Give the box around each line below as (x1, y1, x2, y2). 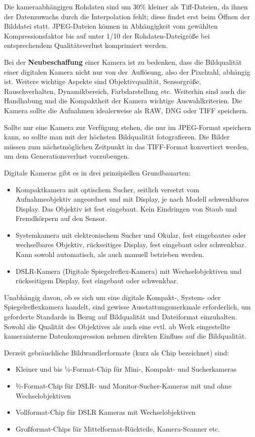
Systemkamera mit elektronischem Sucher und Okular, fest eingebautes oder (15, 229, 246, 240)
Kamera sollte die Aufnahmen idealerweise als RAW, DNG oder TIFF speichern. (4, 105, 248, 115)
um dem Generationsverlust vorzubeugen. (4, 151, 130, 161)
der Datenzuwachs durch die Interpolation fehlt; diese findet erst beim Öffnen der (4, 11, 250, 21)
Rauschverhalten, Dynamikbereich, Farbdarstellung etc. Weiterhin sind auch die (4, 86, 246, 96)
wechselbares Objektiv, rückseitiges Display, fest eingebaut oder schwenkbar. (15, 239, 247, 250)
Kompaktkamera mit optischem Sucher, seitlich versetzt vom (15, 184, 199, 194)
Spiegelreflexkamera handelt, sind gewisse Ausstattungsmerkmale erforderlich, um (4, 302, 251, 312)
